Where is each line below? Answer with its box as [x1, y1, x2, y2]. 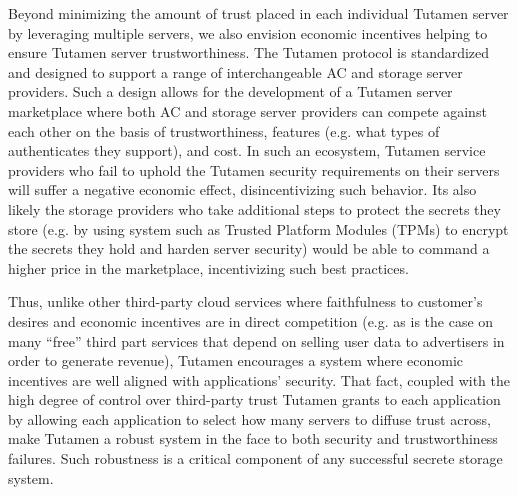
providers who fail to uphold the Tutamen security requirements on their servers [8, 159, 500, 180]
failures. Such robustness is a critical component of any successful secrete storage [8, 448, 503, 469]
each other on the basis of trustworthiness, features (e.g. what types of [8, 120, 440, 141]
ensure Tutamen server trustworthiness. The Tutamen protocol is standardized [8, 42, 490, 63]
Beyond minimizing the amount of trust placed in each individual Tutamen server [8, 3, 509, 23]
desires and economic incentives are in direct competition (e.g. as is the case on [8, 310, 494, 331]
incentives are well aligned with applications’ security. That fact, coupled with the [8, 369, 510, 390]
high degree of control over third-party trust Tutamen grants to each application [8, 389, 501, 410]
